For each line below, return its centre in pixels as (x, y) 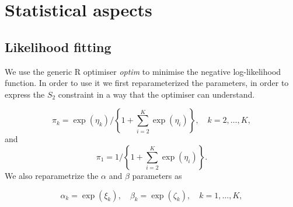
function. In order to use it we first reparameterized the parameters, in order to (147, 83)
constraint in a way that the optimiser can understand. (156, 94)
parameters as (157, 175)
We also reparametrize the (52, 175)
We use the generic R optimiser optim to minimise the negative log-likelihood (143, 71)
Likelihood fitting (58, 46)
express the (25, 94)
